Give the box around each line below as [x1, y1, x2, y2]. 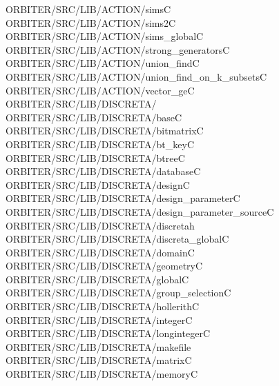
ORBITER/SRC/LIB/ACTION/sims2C [6, 15, 176, 30]
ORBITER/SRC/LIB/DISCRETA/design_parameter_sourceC [6, 204, 274, 219]
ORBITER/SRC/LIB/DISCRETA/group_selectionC [6, 285, 231, 300]
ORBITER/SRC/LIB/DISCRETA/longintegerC [6, 326, 210, 341]
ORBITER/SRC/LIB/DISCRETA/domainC [6, 245, 195, 259]
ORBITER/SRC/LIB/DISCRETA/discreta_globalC [6, 232, 229, 246]
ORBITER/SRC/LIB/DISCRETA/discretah [6, 218, 195, 232]
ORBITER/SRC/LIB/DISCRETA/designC [6, 177, 190, 192]
